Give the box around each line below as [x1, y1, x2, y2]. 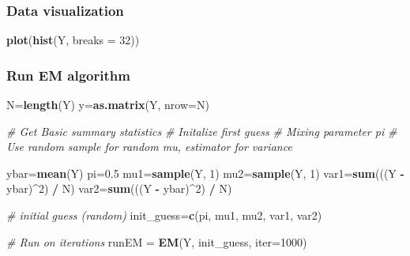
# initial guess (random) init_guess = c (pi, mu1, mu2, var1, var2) [6, 207, 322, 223]
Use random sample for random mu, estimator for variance [6, 138, 292, 155]
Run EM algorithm [6, 65, 130, 85]
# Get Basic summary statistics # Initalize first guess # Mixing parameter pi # [6, 122, 397, 139]
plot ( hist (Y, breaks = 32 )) [6, 32, 140, 48]
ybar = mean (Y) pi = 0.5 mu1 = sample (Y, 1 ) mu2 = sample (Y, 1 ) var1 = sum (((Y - [6, 164, 404, 181]
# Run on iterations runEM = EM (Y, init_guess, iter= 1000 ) [6, 233, 307, 250]
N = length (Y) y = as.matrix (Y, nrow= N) [6, 96, 209, 113]
